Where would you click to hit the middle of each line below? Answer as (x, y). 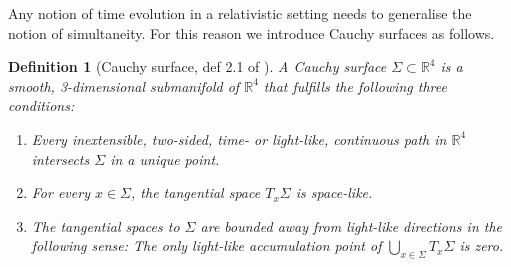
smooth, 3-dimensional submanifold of (124, 85)
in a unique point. (165, 158)
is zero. (481, 245)
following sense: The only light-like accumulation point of (206, 245)
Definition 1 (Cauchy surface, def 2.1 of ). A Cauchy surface (197, 66)
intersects (60, 158)
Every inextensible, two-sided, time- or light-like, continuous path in (239, 138)
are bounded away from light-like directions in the (351, 225)
